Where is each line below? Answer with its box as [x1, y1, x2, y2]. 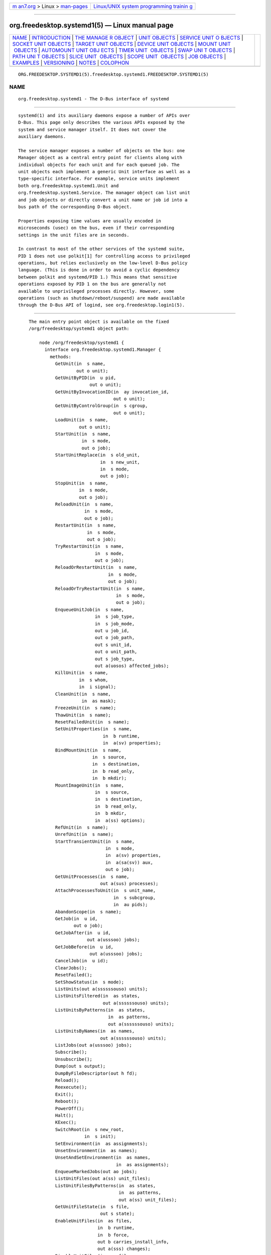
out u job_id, [94, 627, 130, 634]
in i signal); [78, 684, 116, 690]
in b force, [97, 1232, 130, 1237]
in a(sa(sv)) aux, [105, 859, 153, 865]
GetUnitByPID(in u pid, [55, 374, 116, 381]
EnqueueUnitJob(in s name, [55, 606, 124, 612]
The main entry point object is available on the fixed [28, 319, 169, 324]
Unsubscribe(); [55, 1056, 93, 1062]
